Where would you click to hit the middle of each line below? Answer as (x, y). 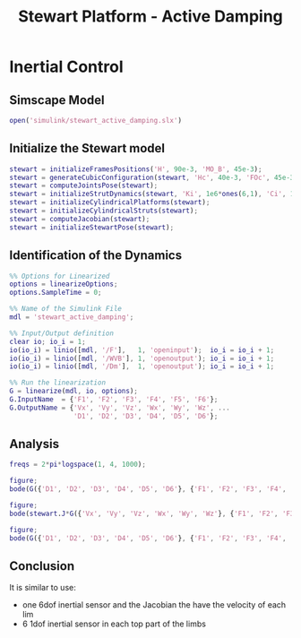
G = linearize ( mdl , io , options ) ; (74, 392)
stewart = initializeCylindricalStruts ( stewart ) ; (104, 211)
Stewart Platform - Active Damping (150, 17)
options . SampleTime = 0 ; (56, 293)
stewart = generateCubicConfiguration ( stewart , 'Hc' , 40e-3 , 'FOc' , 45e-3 (152, 177)
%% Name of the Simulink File (66, 309)
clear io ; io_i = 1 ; (48, 341)
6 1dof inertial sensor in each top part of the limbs (114, 624)
